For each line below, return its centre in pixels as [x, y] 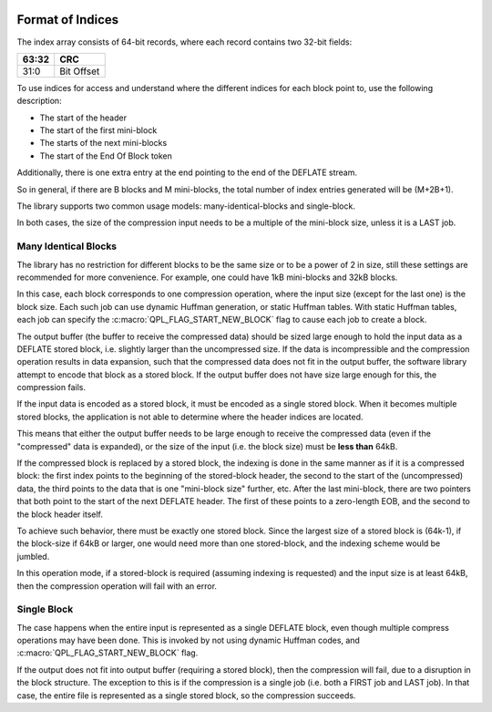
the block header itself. [60, 514]
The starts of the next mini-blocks [103, 143]
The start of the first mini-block [98, 130]
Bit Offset [80, 71]
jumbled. [33, 556]
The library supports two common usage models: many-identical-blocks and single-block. [186, 206]
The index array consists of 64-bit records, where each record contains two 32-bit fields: [184, 42]
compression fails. [51, 387]
